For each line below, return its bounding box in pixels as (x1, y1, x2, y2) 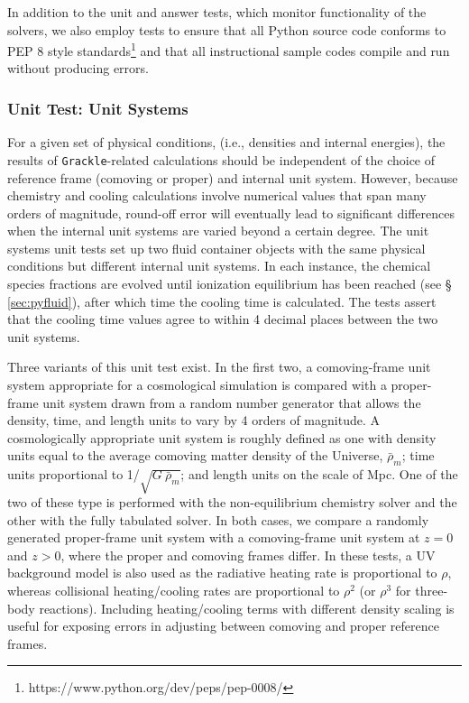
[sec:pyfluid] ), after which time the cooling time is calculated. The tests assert (7, 291, 437, 310)
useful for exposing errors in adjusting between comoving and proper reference (7, 616, 439, 635)
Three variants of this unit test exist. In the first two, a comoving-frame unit (7, 357, 431, 376)
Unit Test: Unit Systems (7, 97, 189, 119)
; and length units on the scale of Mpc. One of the (180, 465, 458, 484)
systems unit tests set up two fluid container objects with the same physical (7, 238, 426, 257)
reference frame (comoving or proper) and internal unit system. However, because (7, 168, 458, 187)
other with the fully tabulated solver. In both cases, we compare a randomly (7, 510, 429, 529)
